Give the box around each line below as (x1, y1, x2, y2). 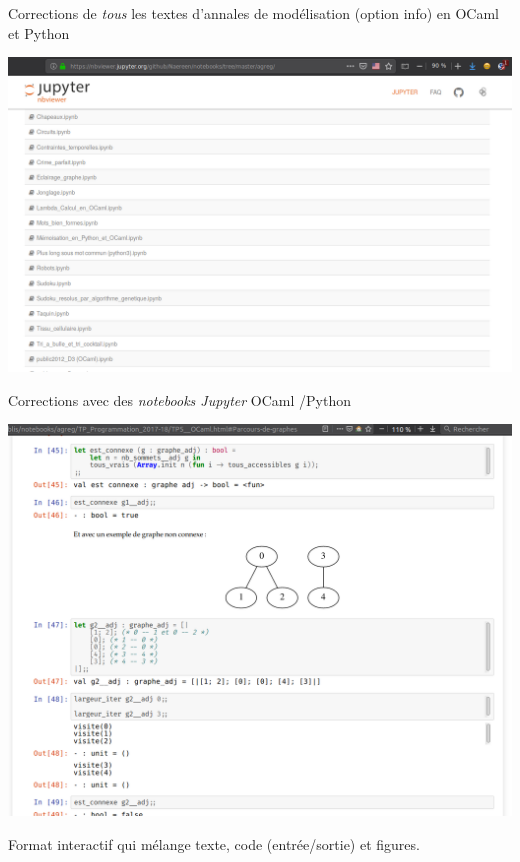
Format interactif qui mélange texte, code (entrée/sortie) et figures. (8, 833, 420, 854)
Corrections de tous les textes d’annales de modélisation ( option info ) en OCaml (8, 3, 500, 23)
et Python (8, 22, 70, 43)
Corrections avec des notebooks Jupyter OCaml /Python (8, 389, 351, 410)
